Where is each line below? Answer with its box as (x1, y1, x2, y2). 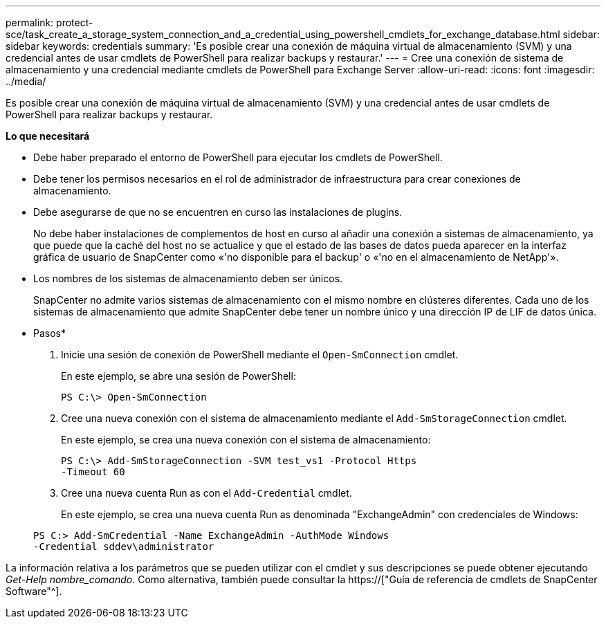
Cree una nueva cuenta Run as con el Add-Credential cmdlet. (61, 487, 352, 499)
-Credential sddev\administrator (33, 541, 214, 552)
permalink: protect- (6, 17, 93, 28)
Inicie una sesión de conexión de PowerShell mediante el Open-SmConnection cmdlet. (61, 349, 459, 360)
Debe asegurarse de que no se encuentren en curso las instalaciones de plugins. (33, 206, 403, 218)
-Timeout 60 (61, 466, 125, 477)
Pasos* (33, 327, 66, 339)
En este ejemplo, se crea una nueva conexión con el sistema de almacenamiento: (61, 434, 431, 446)
